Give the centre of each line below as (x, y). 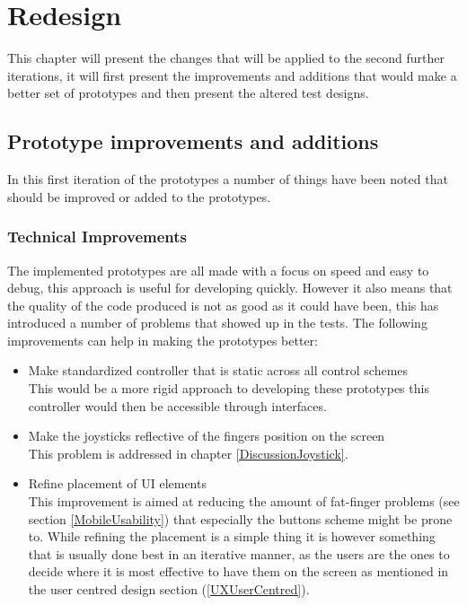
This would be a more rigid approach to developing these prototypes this (229, 388)
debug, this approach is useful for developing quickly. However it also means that (230, 288)
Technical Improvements (97, 237)
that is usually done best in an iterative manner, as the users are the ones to (239, 553)
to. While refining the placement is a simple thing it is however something (232, 536)
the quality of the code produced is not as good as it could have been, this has (223, 305)
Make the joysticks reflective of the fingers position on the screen (207, 436)
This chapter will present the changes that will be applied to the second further (226, 58)
